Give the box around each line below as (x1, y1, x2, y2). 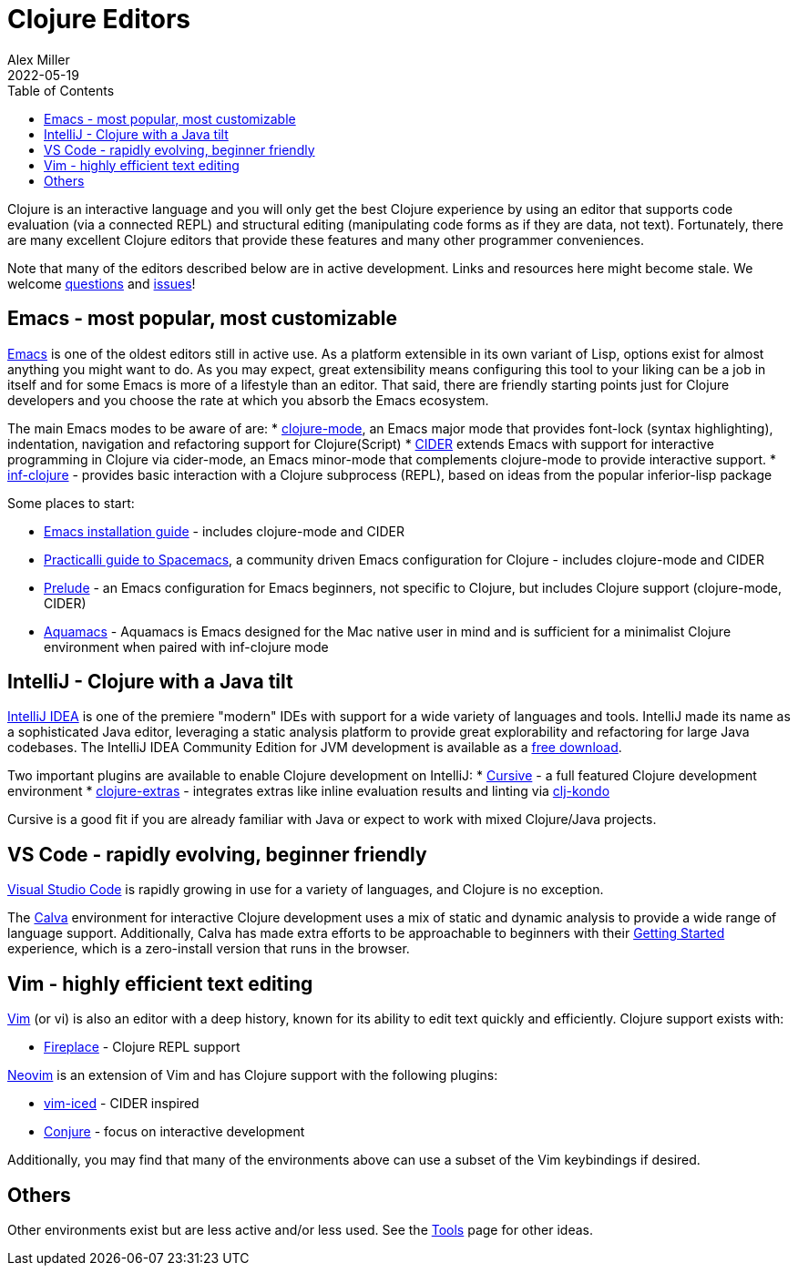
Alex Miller (7, 51, 70, 67)
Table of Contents (7, 82, 115, 98)
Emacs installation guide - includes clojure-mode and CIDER (44, 523, 404, 539)
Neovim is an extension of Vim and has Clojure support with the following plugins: (7, 1067, 498, 1084)
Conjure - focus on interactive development (44, 1124, 305, 1140)
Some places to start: (7, 494, 135, 511)
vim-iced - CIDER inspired (44, 1095, 199, 1112)
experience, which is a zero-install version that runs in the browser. (7, 941, 410, 957)
